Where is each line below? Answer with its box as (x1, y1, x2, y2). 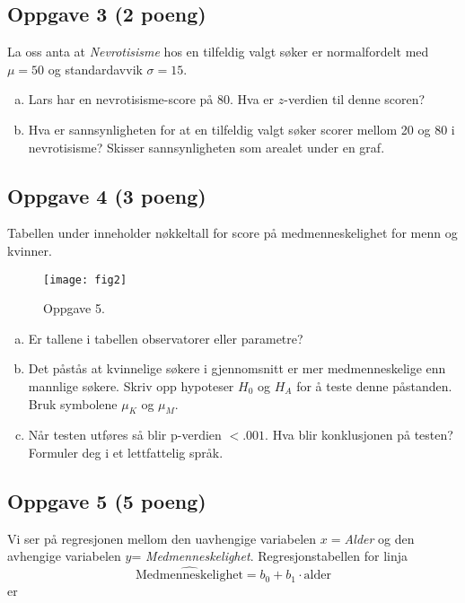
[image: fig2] (43, 273, 127, 286)
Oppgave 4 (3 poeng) (7, 181, 206, 209)
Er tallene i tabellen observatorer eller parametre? (28, 328, 303, 347)
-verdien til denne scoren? (284, 90, 426, 109)
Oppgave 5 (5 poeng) (7, 486, 206, 514)
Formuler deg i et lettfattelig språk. (28, 442, 224, 461)
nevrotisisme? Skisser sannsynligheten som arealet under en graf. (28, 137, 385, 156)
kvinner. (7, 240, 52, 259)
